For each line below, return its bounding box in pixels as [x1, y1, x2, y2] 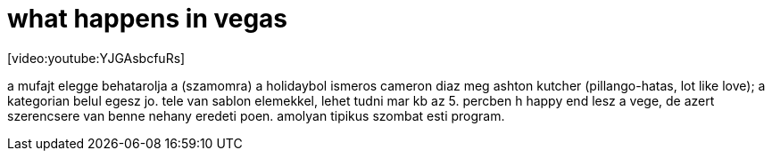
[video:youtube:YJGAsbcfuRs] [7, 50, 186, 66]
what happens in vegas [7, 4, 288, 34]
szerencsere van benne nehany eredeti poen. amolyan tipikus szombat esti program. [7, 107, 505, 123]
